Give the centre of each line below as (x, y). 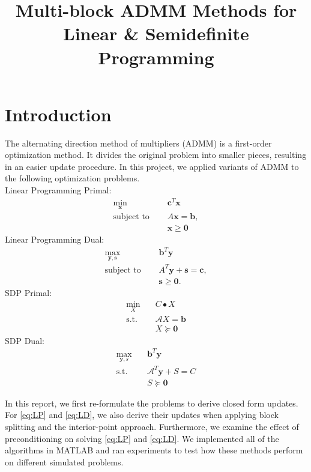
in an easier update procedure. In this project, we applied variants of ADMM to (152, 166)
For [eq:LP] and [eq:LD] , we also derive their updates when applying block (142, 415)
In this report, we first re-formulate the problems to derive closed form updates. (152, 403)
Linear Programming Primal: (58, 190)
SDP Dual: (25, 340)
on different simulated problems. (64, 461)
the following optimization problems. (72, 178)
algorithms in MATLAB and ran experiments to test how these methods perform (154, 450)
